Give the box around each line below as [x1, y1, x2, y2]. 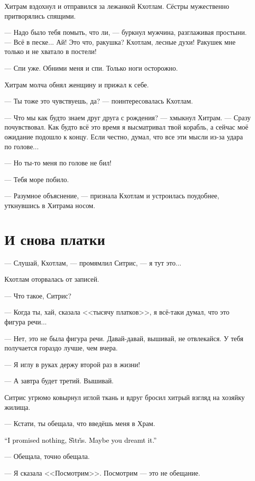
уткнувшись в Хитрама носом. [4, 200, 96, 210]
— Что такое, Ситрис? [4, 290, 72, 300]
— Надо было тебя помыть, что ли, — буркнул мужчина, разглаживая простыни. [4, 27, 247, 37]
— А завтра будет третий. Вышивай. [4, 375, 114, 386]
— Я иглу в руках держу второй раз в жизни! [4, 359, 140, 369]
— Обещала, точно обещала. [4, 451, 90, 461]
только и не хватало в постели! [4, 46, 97, 56]
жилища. [4, 401, 30, 412]
